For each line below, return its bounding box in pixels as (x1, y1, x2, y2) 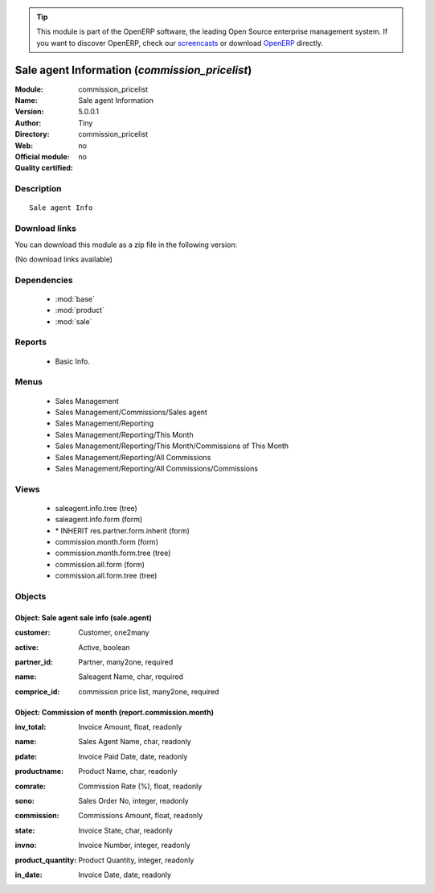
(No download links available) (14, 254, 113, 264)
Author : (14, 117, 42, 128)
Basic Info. (55, 356, 90, 366)
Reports (14, 336, 47, 348)
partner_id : (14, 656, 54, 667)
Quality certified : (14, 163, 74, 173)
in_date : (14, 870, 43, 879)
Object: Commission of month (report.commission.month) (14, 707, 215, 717)
